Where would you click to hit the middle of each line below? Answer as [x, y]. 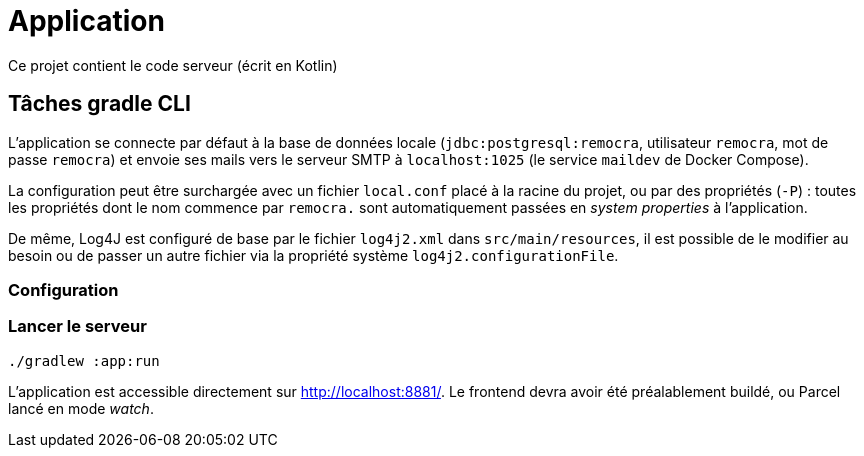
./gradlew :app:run [84, 360]
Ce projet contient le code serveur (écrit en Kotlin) [173, 65]
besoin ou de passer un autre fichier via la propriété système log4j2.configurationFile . [313, 255]
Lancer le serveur [77, 326]
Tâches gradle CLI [99, 104]
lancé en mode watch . [81, 408]
